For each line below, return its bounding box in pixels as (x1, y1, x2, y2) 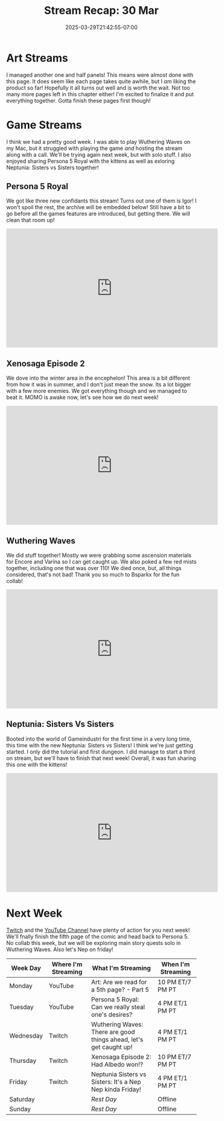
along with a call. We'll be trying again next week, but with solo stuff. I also (6, 151, 191, 158)
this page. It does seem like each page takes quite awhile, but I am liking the (6, 77, 196, 85)
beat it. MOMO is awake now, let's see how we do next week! (6, 394, 159, 401)
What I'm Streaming (92, 964, 151, 972)
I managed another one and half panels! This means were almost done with (6, 71, 194, 79)
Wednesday (9, 1032, 43, 1040)
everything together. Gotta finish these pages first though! (6, 97, 151, 104)
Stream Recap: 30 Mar (44, 4, 159, 18)
